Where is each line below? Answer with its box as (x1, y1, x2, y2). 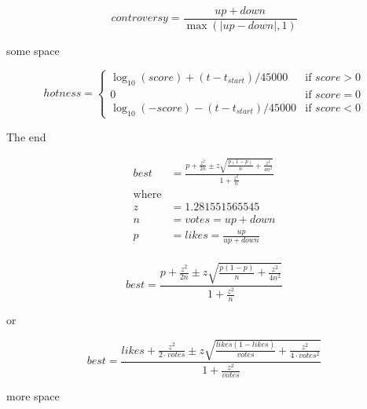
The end (6, 128, 46, 144)
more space (6, 388, 60, 404)
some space (6, 42, 60, 59)
